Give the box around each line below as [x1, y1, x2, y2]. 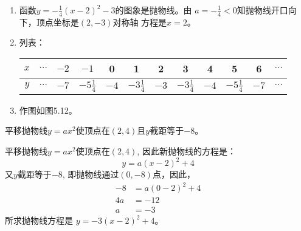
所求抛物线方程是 [5, 214, 73, 227]
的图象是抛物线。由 [115, 4, 192, 16]
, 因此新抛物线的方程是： [137, 145, 236, 157]
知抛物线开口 [237, 4, 288, 16]
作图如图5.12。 [19, 103, 77, 116]
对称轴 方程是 [112, 15, 167, 28]
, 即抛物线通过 [62, 168, 119, 181]
